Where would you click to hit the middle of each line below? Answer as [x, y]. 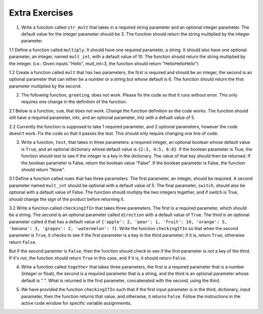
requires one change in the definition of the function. [74, 102]
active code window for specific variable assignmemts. [76, 303]
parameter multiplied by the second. [45, 86]
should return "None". [43, 169]
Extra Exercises [41, 13]
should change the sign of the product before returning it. [67, 199]
